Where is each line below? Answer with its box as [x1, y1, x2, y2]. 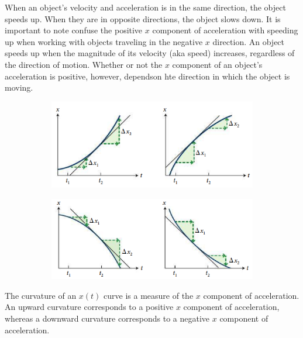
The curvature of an [5, 289, 77, 301]
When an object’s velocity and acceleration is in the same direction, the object [5, 1, 286, 13]
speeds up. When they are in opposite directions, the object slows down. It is [5, 12, 281, 25]
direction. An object [212, 35, 285, 47]
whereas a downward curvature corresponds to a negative [5, 312, 210, 325]
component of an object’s [172, 58, 263, 70]
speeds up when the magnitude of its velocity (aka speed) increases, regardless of [5, 47, 295, 59]
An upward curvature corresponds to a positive [5, 301, 174, 313]
